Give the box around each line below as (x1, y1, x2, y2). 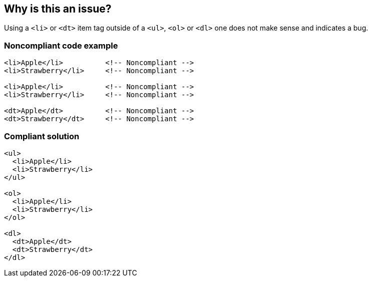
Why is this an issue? (4, 3, 112, 15)
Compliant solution (4, 131, 80, 141)
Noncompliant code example (4, 40, 118, 51)
